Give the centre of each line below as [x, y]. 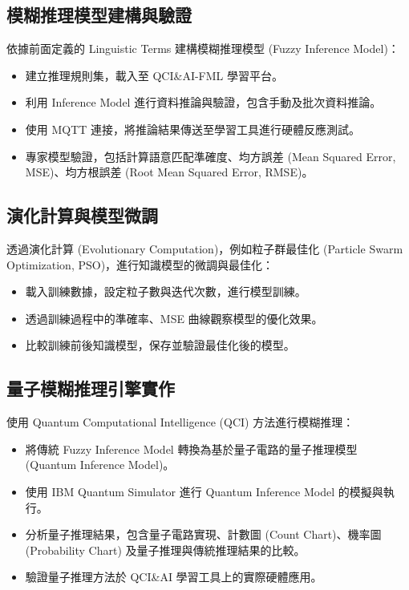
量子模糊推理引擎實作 [91, 388]
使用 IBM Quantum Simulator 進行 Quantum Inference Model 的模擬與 [204, 491]
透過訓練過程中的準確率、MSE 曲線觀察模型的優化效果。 [174, 318]
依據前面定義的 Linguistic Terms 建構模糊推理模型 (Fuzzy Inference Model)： [203, 48]
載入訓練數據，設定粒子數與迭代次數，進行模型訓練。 [166, 291]
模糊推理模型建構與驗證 [99, 15]
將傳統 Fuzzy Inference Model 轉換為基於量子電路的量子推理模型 [191, 449]
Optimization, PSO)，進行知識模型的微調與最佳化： [140, 264]
